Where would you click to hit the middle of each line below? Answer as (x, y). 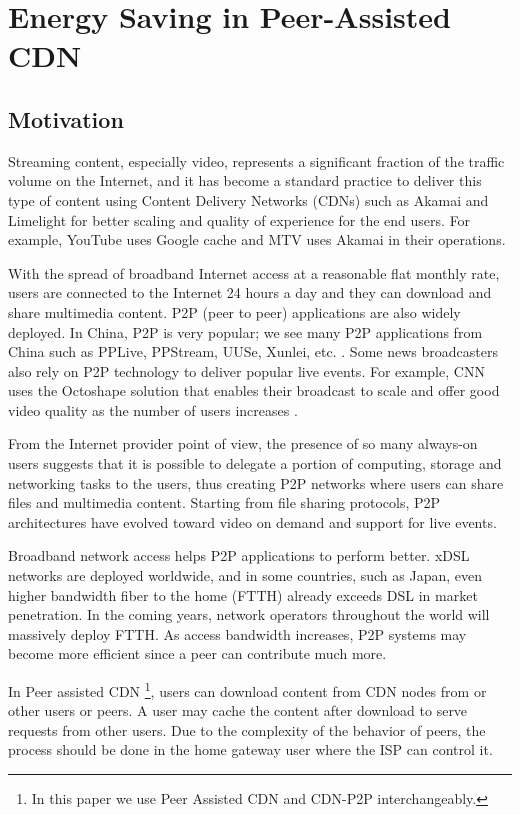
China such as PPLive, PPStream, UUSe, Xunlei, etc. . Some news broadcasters (253, 351)
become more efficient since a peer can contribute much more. (197, 653)
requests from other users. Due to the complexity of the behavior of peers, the (247, 729)
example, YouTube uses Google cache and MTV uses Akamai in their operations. (257, 239)
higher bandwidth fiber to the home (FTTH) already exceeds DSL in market (243, 594)
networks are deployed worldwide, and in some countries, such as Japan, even (245, 575)
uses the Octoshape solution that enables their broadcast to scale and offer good (254, 390)
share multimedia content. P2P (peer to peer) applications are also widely (234, 311)
